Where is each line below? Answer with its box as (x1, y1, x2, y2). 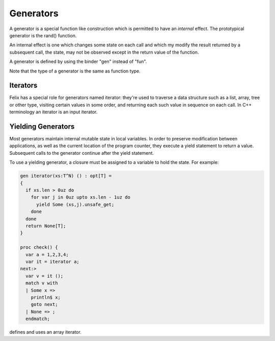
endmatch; (25, 316, 50, 322)
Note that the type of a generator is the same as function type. (9, 68, 141, 74)
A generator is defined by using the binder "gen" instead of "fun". (9, 59, 147, 65)
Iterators (9, 81, 38, 90)
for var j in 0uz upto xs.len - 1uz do (31, 194, 131, 200)
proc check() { (20, 245, 58, 250)
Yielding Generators (9, 123, 75, 131)
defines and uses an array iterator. (9, 329, 81, 335)
